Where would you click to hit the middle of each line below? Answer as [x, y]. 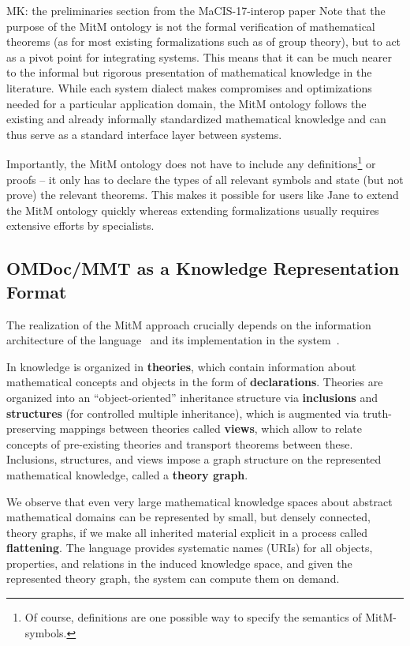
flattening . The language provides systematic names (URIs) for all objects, [190, 548]
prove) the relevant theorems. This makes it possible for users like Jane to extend [203, 195]
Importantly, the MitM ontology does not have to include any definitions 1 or [191, 162]
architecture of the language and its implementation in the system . [173, 340]
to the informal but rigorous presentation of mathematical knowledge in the [189, 72]
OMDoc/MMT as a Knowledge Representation [203, 268]
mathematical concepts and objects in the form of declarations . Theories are [195, 382]
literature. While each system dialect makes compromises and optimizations [189, 87]
